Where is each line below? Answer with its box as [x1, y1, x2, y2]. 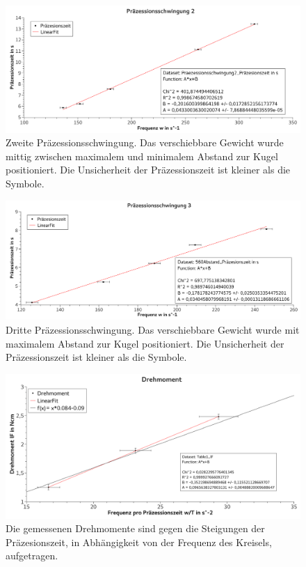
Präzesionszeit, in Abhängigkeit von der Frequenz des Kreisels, [6, 534, 272, 549]
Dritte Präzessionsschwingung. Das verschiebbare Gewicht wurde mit [6, 322, 300, 336]
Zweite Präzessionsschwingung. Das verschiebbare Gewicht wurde [6, 135, 284, 150]
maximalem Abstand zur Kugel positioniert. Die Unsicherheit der [6, 336, 284, 350]
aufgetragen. [6, 548, 58, 563]
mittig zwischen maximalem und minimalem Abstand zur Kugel [6, 148, 278, 163]
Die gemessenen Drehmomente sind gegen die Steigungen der [6, 521, 265, 536]
